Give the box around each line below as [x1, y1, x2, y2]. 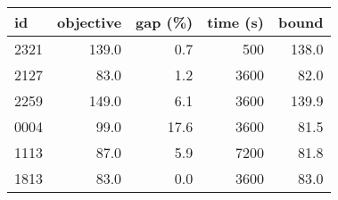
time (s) [207, 12, 264, 32]
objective [57, 12, 122, 32]
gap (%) [136, 12, 194, 32]
